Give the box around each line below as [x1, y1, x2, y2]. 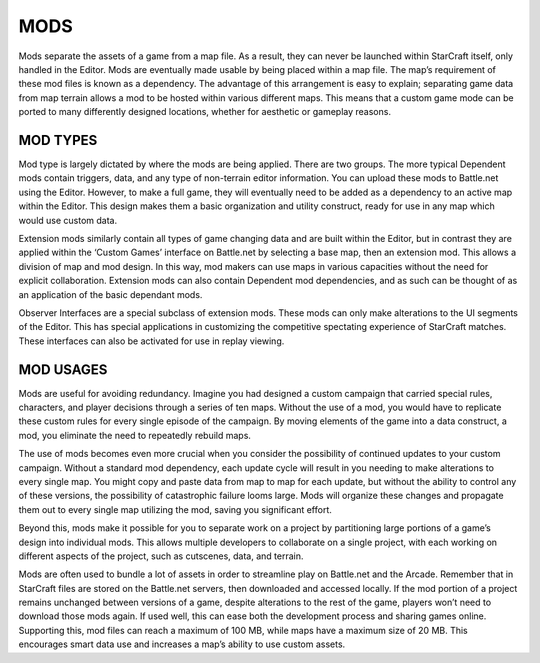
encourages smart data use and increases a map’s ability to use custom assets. [18, 638, 346, 650]
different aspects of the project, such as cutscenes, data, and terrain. [18, 550, 304, 562]
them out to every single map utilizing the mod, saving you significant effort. [18, 503, 332, 515]
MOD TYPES [18, 131, 98, 149]
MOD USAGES [18, 361, 108, 378]
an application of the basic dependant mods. [18, 288, 203, 300]
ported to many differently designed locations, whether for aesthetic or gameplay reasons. [18, 106, 392, 118]
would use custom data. [18, 214, 118, 226]
